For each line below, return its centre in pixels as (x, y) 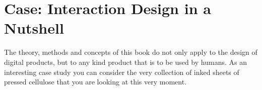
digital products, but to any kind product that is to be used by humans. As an (125, 62)
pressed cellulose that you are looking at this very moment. (95, 82)
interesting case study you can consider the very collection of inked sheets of (122, 72)
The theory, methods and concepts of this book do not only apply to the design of (131, 52)
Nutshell (34, 28)
